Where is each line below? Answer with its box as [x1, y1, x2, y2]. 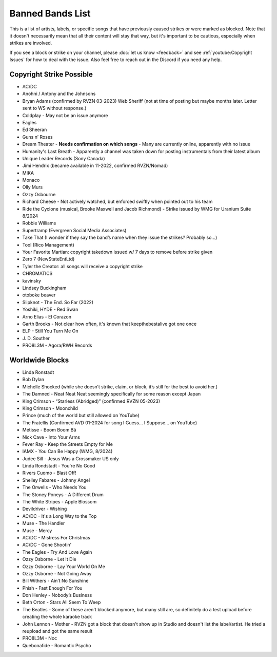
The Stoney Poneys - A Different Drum [22, 491, 104, 498]
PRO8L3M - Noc [22, 635, 57, 642]
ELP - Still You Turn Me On [22, 328, 79, 334]
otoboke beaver [22, 292, 56, 298]
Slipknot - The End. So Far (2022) [22, 299, 94, 305]
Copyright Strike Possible [9, 70, 93, 79]
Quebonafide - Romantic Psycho [22, 642, 91, 648]
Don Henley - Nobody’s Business [22, 592, 92, 598]
